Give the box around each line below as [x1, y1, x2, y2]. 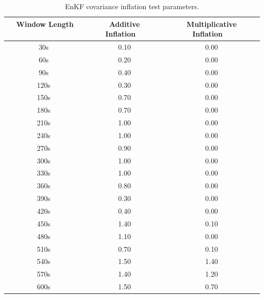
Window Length [16, 18, 74, 29]
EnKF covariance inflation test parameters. [65, 1, 199, 11]
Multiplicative [186, 18, 237, 29]
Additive [109, 18, 140, 29]
